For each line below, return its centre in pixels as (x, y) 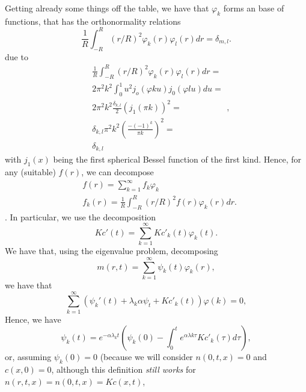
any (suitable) (30, 172)
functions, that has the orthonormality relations (93, 21)
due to (17, 56)
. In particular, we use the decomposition (81, 216)
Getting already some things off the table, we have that (107, 8)
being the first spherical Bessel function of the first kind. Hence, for (177, 159)
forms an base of (254, 8)
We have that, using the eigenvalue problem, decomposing (112, 251)
